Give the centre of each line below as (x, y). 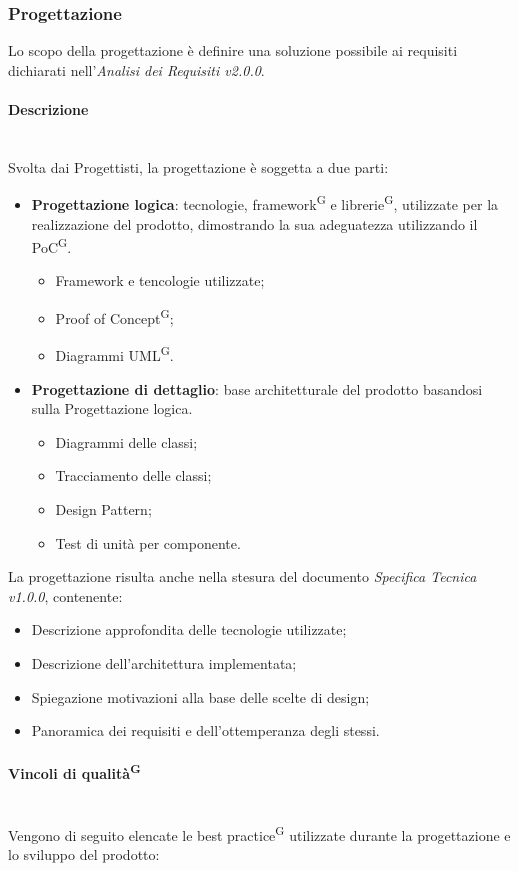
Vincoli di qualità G (74, 771)
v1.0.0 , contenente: (65, 595)
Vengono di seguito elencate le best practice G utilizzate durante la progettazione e (259, 833)
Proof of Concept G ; (114, 316)
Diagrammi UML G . (114, 353)
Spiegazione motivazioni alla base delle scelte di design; (200, 696)
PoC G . (51, 245)
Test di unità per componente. (148, 542)
